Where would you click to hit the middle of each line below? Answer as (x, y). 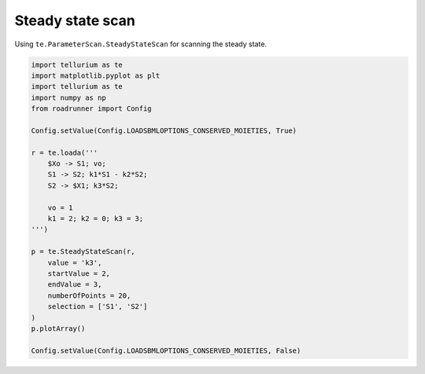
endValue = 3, (75, 284)
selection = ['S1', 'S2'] (98, 307)
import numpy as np (68, 97)
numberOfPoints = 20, (89, 295)
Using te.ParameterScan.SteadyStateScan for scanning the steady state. (141, 44)
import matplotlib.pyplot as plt (96, 75)
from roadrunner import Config (92, 109)
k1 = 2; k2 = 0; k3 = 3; (96, 219)
